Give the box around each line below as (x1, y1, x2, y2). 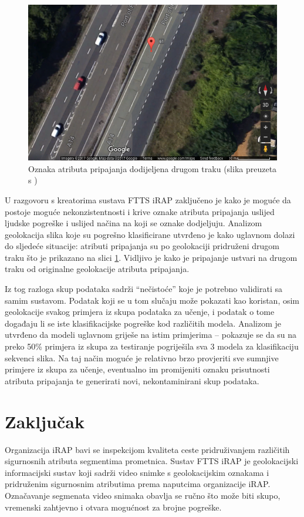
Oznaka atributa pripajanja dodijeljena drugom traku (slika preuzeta (28, 162, 277, 174)
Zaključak (5, 409, 85, 433)
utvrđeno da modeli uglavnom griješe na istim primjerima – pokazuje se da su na (5, 328, 297, 341)
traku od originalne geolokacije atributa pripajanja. (5, 263, 190, 275)
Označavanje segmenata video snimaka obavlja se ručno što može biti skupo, (5, 489, 281, 501)
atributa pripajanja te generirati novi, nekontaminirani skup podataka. (5, 374, 259, 387)
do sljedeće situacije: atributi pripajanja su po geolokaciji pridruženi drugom (5, 240, 279, 252)
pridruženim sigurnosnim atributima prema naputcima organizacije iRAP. (5, 478, 271, 490)
